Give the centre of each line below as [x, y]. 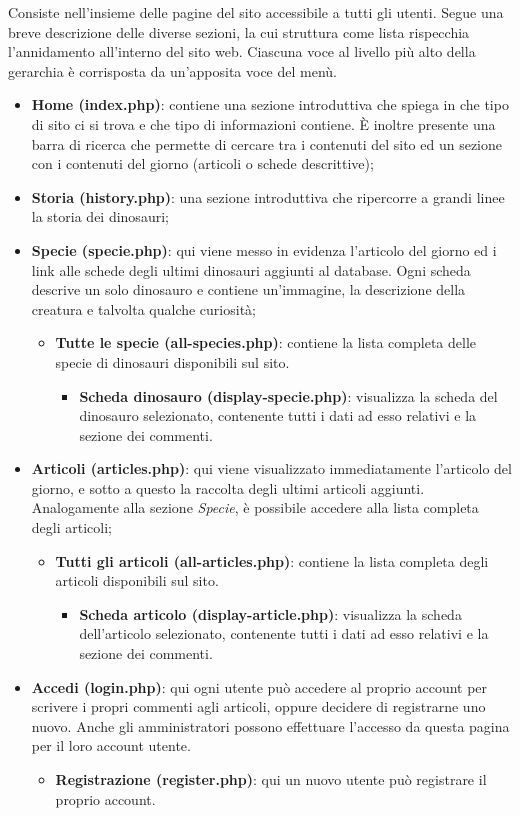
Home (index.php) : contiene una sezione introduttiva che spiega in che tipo [270, 104]
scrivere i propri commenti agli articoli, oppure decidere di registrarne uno [258, 706]
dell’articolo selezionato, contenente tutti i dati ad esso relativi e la [284, 633]
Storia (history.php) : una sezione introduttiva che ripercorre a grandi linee [268, 196]
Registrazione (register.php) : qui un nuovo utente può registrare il [271, 779]
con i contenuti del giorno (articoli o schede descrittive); [202, 163]
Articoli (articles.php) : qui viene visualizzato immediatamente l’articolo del [271, 468]
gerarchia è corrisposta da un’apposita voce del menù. [172, 70]
